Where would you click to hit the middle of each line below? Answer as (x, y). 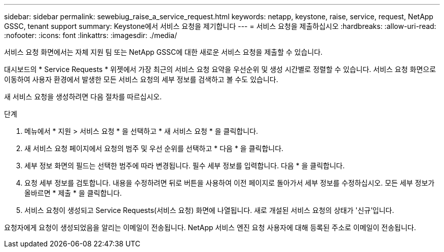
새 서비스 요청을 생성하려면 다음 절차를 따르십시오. (83, 97)
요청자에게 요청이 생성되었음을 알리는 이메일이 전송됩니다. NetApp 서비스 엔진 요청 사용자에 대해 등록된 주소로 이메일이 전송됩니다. (210, 227)
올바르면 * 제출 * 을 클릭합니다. (73, 193)
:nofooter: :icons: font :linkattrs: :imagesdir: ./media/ (91, 35)
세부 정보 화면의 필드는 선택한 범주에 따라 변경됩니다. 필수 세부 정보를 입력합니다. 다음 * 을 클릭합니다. (185, 166)
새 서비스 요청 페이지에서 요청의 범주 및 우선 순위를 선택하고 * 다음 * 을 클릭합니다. (154, 148)
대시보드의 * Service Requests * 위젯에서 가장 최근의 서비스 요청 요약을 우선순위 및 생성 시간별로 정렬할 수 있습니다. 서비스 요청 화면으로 (220, 69)
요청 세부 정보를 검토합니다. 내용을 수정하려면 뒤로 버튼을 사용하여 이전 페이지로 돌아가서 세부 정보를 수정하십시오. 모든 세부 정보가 (230, 183)
